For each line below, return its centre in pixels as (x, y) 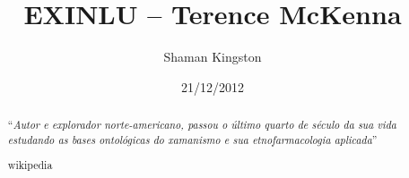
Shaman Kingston (213, 57)
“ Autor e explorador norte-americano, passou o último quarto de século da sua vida (202, 125)
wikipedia (30, 165)
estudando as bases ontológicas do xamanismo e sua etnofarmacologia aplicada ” (192, 139)
